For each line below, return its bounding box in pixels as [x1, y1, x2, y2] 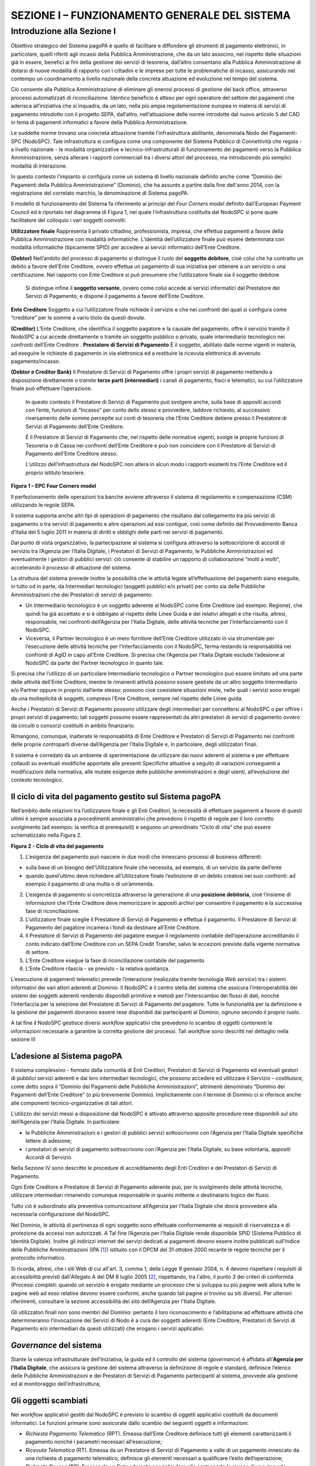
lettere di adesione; [25, 1138, 73, 1145]
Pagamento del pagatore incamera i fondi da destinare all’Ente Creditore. [25, 924, 201, 931]
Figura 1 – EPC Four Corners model [11, 483, 97, 490]
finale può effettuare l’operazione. [11, 385, 92, 392]
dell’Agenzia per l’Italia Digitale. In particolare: [11, 1118, 121, 1125]
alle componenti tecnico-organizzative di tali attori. [11, 1099, 133, 1107]
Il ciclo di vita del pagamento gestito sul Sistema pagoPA [11, 792, 221, 802]
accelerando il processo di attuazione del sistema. [11, 564, 132, 571]
